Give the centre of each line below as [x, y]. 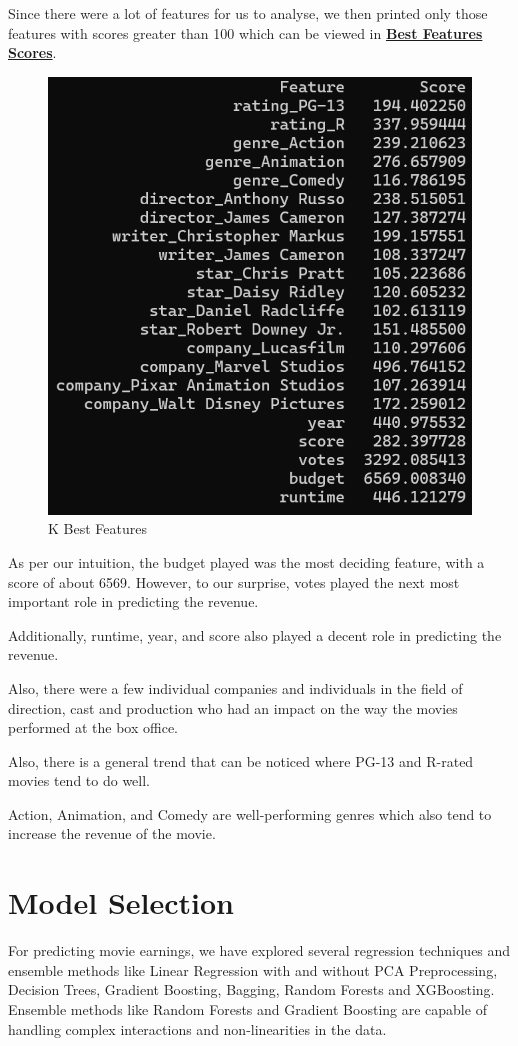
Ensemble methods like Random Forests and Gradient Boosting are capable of [247, 1008]
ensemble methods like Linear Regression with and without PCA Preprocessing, [253, 969]
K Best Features [97, 528]
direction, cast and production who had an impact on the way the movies [233, 707]
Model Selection [121, 902]
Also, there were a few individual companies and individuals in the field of [235, 687]
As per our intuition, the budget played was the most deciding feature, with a [246, 561]
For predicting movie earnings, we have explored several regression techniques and [259, 950]
